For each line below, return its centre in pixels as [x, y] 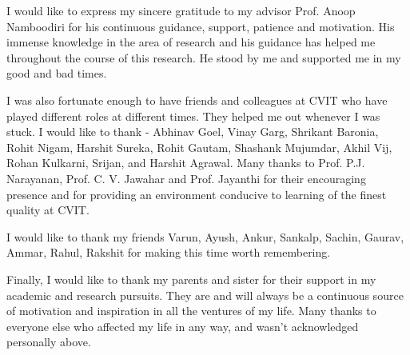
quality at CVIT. [48, 210]
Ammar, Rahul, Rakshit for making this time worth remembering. [169, 252]
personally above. [49, 342]
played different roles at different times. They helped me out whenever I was [193, 116]
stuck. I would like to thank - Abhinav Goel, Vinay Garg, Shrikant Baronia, [193, 132]
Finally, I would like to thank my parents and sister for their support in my [191, 279]
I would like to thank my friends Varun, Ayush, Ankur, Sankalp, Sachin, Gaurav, [205, 236]
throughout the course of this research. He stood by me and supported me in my [204, 57]
